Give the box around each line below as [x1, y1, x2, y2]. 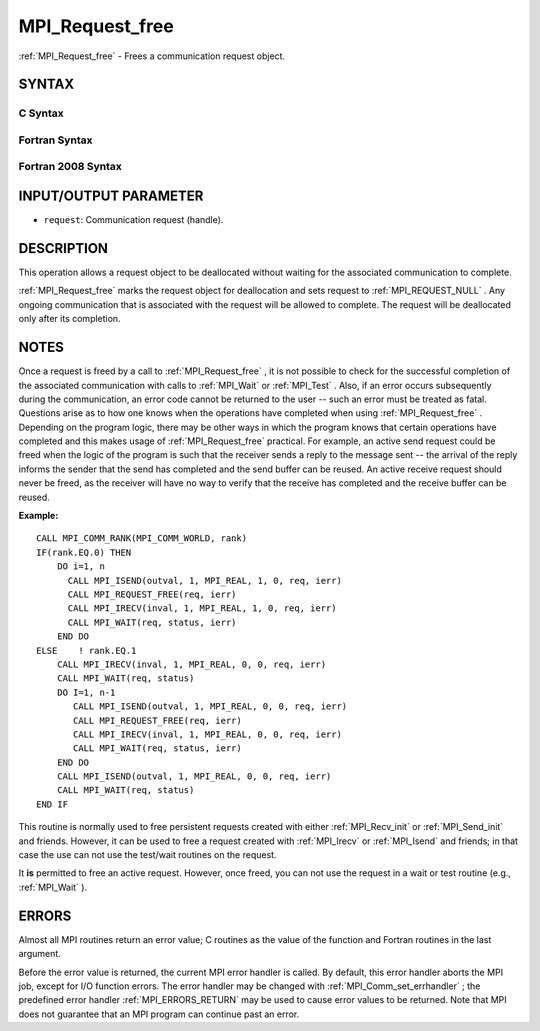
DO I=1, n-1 [56, 686, 116, 698]
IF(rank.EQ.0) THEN [36, 546, 132, 558]
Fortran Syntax [18, 133, 93, 147]
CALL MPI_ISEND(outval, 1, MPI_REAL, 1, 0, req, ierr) [67, 575, 342, 586]
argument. [18, 948, 62, 960]
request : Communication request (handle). [43, 214, 224, 226]
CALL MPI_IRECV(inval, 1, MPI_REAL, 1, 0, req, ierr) [67, 603, 337, 614]
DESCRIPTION [18, 240, 109, 257]
